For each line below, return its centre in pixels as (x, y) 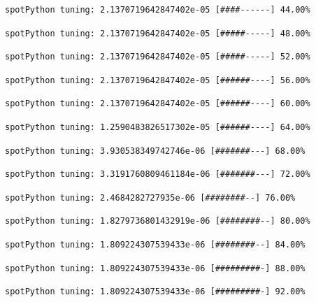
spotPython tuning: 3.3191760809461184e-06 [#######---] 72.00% (158, 174)
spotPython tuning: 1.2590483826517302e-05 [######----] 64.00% (158, 127)
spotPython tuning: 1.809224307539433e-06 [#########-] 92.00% (155, 292)
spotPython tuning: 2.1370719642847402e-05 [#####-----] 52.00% (158, 57)
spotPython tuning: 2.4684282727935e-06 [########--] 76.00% (150, 197)
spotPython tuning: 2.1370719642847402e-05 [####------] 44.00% (158, 10)
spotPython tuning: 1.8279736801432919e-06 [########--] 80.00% (158, 221)
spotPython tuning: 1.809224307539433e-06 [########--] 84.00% (155, 244)
